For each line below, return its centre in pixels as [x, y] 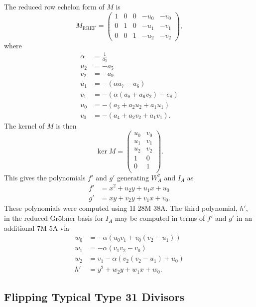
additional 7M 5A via [37, 228]
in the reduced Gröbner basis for [54, 218]
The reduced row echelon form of [54, 6]
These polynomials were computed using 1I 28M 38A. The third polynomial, [121, 208]
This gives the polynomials [45, 177]
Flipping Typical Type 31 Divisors [94, 297]
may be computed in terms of [160, 218]
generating [133, 177]
